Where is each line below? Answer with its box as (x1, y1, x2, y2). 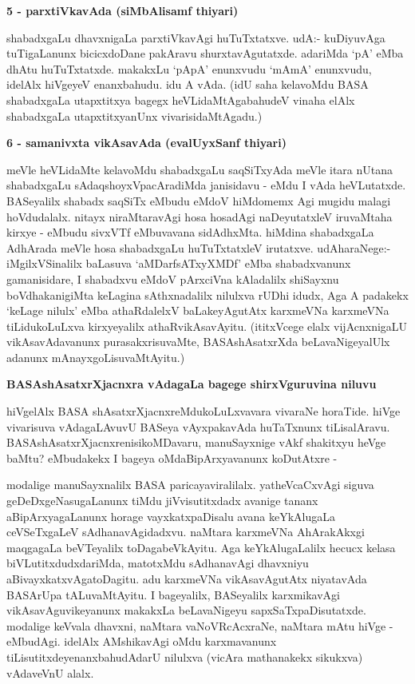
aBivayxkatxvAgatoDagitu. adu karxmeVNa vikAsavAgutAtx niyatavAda (6, 571, 367, 587)
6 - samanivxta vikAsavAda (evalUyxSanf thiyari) (6, 134, 287, 151)
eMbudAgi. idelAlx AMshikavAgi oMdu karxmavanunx (6, 633, 277, 650)
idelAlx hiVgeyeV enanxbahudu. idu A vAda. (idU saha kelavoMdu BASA (6, 76, 369, 93)
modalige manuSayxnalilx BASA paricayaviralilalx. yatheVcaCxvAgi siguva (6, 476, 374, 493)
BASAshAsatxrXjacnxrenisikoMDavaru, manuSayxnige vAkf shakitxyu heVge (6, 434, 386, 451)
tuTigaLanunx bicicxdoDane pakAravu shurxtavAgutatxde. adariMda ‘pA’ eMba (6, 45, 404, 62)
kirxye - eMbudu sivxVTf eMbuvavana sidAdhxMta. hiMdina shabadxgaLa (6, 224, 374, 241)
